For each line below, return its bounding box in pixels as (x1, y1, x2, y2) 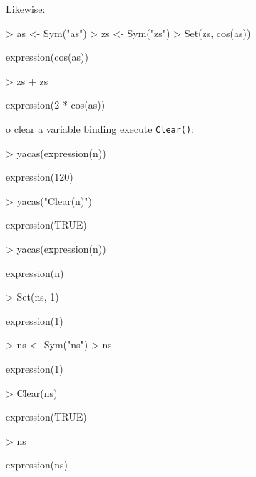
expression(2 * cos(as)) (6, 97, 106, 112)
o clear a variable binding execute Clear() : (6, 121, 195, 136)
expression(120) (6, 169, 73, 184)
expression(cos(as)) (6, 49, 88, 64)
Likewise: (6, 1, 46, 16)
